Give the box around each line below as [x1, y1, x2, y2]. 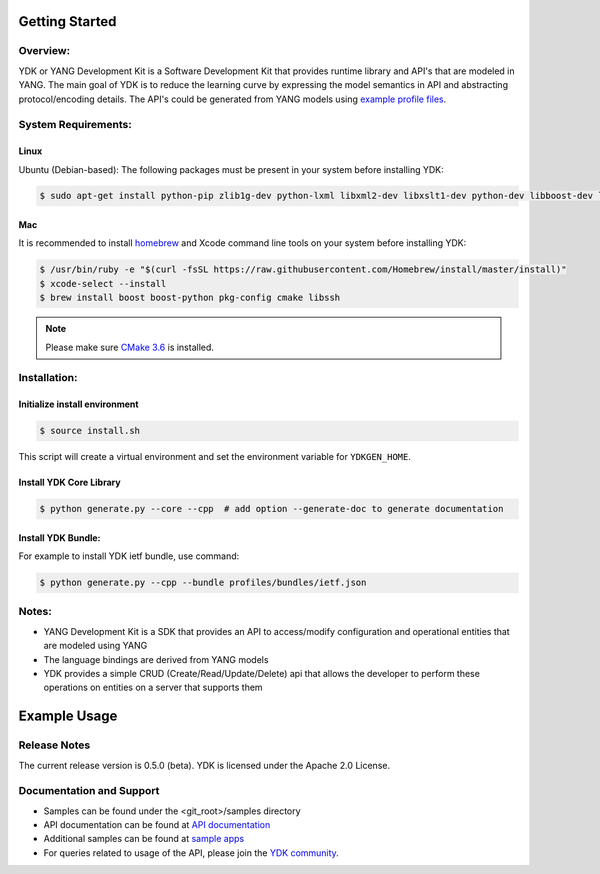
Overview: [18, 44, 70, 58]
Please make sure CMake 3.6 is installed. [45, 341, 215, 353]
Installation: [18, 371, 78, 385]
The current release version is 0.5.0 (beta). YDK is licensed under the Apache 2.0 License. [18, 759, 390, 771]
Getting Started [18, 13, 117, 30]
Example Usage [18, 708, 118, 725]
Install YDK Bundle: [18, 531, 101, 544]
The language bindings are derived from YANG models [43, 653, 269, 665]
